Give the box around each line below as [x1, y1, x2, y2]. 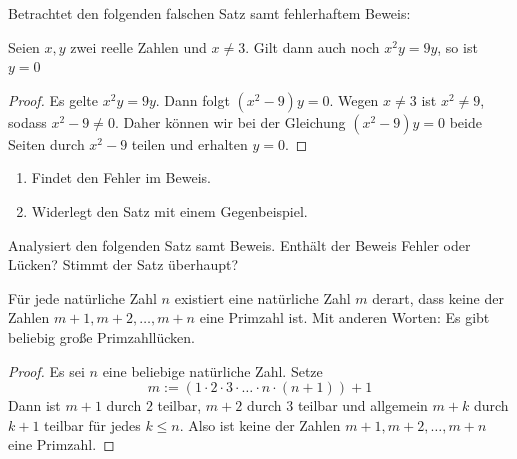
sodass [8, 111, 47, 132]
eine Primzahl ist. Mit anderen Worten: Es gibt [199, 307, 490, 328]
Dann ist [8, 395, 61, 416]
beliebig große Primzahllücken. [8, 326, 195, 347]
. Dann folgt [155, 89, 230, 110]
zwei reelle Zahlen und [70, 36, 207, 57]
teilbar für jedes [44, 414, 141, 435]
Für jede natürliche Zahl [8, 287, 157, 308]
